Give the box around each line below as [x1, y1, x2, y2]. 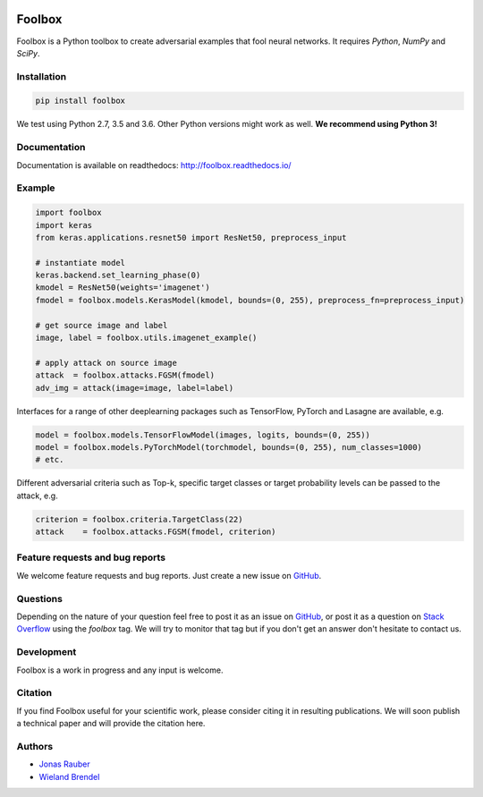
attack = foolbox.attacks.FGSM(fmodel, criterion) [35, 527, 276, 537]
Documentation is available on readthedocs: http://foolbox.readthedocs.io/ [16, 159, 292, 170]
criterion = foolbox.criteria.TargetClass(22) [35, 514, 243, 524]
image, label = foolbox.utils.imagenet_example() [35, 333, 258, 343]
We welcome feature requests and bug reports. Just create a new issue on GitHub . [16, 570, 322, 581]
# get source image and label [35, 320, 168, 330]
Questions [16, 592, 63, 605]
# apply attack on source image [35, 358, 178, 368]
